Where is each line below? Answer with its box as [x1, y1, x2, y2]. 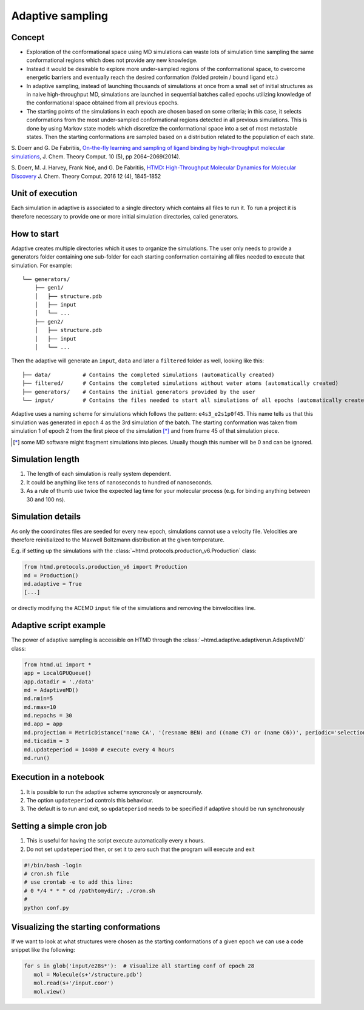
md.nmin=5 [24, 695, 53, 702]
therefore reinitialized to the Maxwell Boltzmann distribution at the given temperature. [11, 536, 224, 543]
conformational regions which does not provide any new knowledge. [26, 56, 198, 64]
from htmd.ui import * [24, 661, 92, 668]
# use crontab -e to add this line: [24, 879, 133, 886]
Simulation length [11, 454, 80, 464]
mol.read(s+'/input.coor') [33, 980, 114, 986]
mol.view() [33, 988, 66, 995]
